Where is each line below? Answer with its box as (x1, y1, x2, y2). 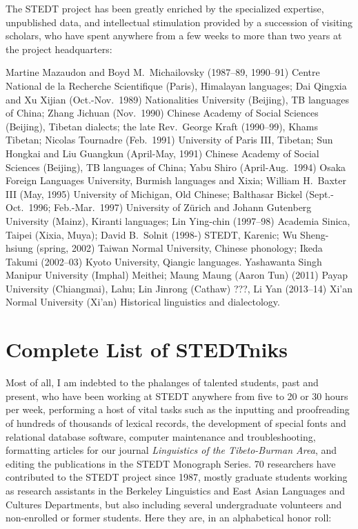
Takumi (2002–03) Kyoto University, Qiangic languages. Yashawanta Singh (6, 254, 322, 268)
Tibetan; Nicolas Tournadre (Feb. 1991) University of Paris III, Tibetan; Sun (6, 132, 333, 147)
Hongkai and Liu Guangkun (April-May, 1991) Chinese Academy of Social (6, 146, 319, 160)
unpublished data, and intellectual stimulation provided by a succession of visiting (6, 14, 353, 29)
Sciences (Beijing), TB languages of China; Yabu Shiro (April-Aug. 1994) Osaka (6, 159, 346, 174)
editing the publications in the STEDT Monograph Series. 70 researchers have (6, 456, 336, 470)
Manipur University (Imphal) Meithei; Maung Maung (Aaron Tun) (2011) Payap (6, 268, 348, 282)
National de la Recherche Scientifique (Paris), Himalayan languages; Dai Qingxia (6, 78, 347, 92)
